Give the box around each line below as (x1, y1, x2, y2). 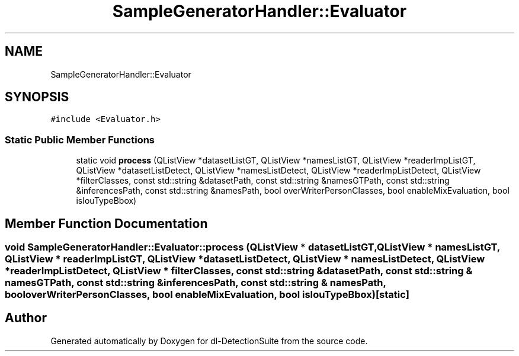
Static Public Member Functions (5, 133, 155, 146)
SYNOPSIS (5, 89, 69, 105)
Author (5, 310, 47, 326)
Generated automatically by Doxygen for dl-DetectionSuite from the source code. (50, 335, 368, 346)
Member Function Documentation (5, 216, 208, 231)
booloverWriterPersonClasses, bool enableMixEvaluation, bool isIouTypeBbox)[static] (5, 288, 409, 301)
